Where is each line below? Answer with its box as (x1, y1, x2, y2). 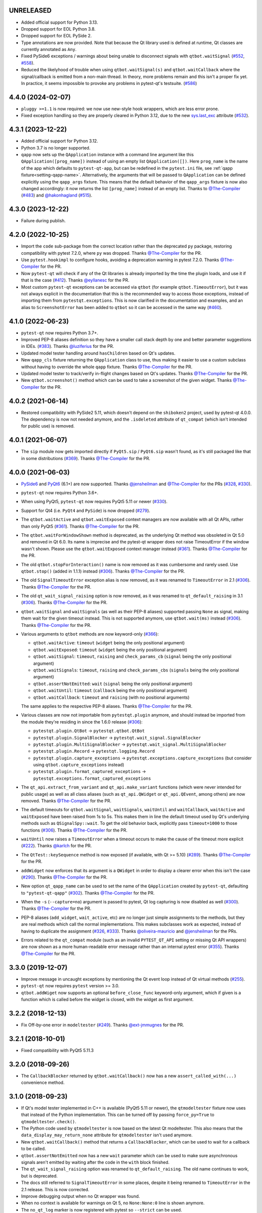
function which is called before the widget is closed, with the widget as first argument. (21, 996, 194, 1002)
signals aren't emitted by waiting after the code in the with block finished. (21, 1160, 170, 1165)
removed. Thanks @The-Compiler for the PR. (21, 798, 112, 804)
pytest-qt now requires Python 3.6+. (21, 490, 99, 495)
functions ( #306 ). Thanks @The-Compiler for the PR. (21, 827, 128, 833)
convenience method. (21, 1080, 65, 1085)
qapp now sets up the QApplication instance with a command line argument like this (21, 152, 194, 158)
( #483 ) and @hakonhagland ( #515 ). (21, 192, 92, 198)
